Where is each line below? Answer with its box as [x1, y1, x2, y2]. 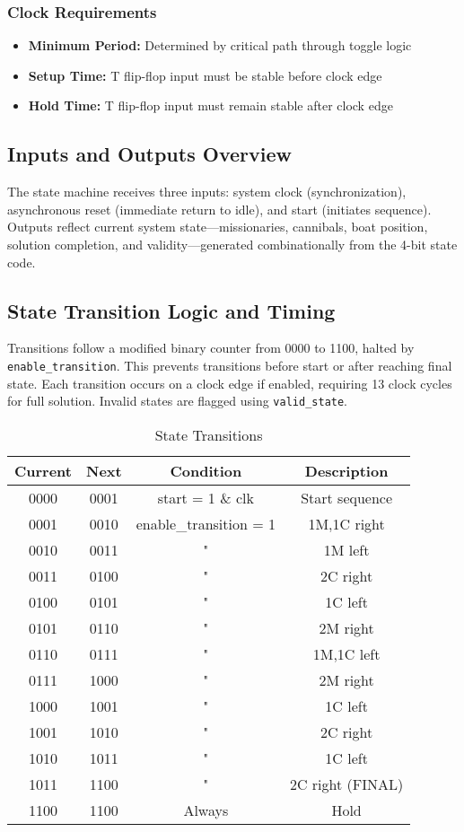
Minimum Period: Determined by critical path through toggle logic [28, 36, 412, 55]
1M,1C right [308, 512, 385, 534]
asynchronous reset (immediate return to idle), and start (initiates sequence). [7, 199, 432, 218]
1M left [323, 539, 370, 560]
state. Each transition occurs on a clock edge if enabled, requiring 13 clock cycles [7, 373, 452, 392]
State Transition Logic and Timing [7, 296, 336, 324]
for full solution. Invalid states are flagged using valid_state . [7, 391, 348, 410]
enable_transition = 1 [136, 512, 276, 534]
